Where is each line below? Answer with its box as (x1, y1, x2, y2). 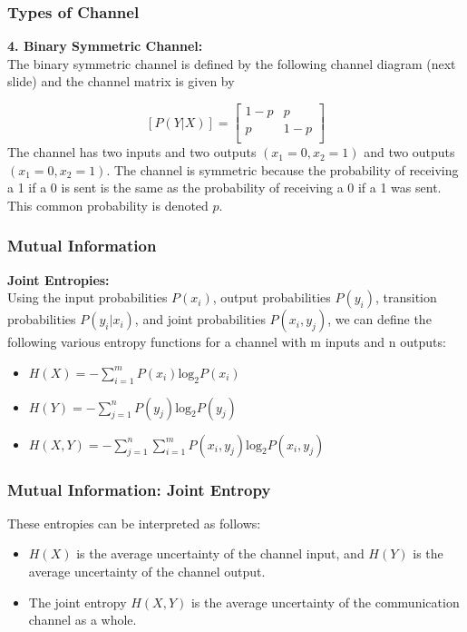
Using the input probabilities (7, 288, 168, 307)
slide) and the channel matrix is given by (7, 72, 235, 91)
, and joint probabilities (134, 310, 266, 329)
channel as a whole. (28, 610, 137, 629)
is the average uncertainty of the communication (190, 592, 460, 611)
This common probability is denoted (7, 195, 209, 214)
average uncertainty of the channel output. (28, 562, 266, 581)
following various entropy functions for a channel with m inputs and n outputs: (7, 332, 446, 351)
